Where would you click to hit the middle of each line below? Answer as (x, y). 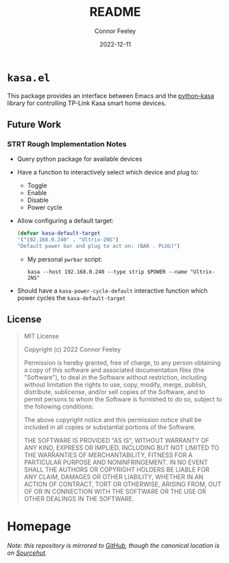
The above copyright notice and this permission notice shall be (113, 420)
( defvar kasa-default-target (59, 233)
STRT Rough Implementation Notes (67, 144)
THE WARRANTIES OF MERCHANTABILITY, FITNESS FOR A (108, 455)
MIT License (41, 336)
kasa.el (29, 78)
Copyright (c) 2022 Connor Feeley (72, 349)
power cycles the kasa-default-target (71, 298)
